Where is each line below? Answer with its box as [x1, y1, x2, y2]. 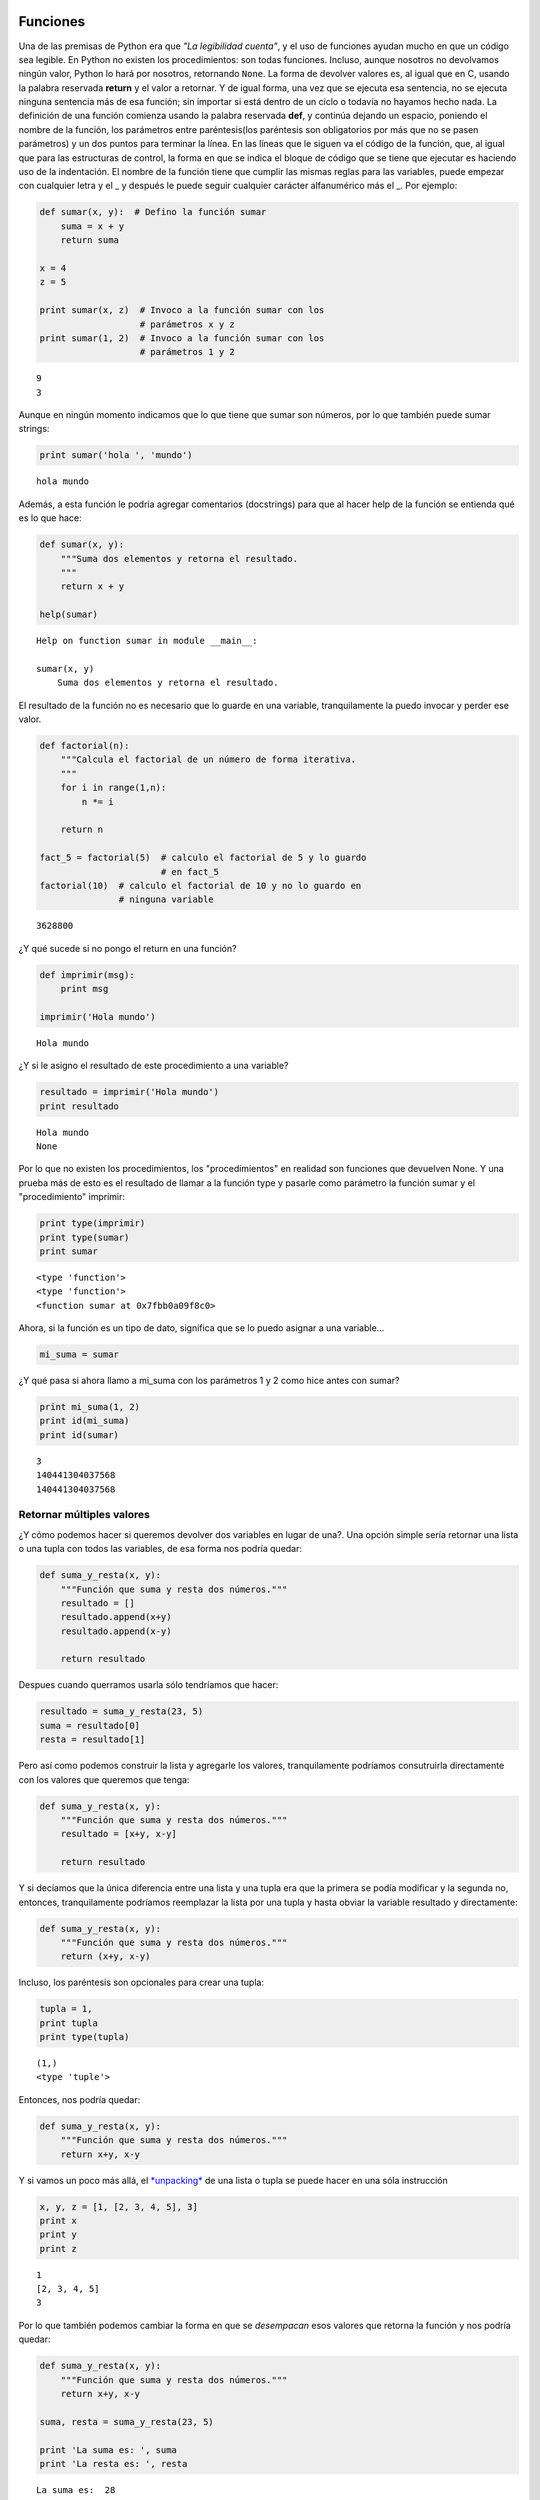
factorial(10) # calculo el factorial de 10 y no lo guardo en [39, 880, 362, 891]
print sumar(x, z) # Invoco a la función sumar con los [39, 305, 325, 316]
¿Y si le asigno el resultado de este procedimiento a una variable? [18, 1060, 289, 1072]
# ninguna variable [118, 894, 214, 905]
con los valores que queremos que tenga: [18, 1773, 190, 1785]
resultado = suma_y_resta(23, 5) [39, 1706, 204, 1717]
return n [60, 824, 104, 835]
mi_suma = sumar [39, 1349, 120, 1360]
